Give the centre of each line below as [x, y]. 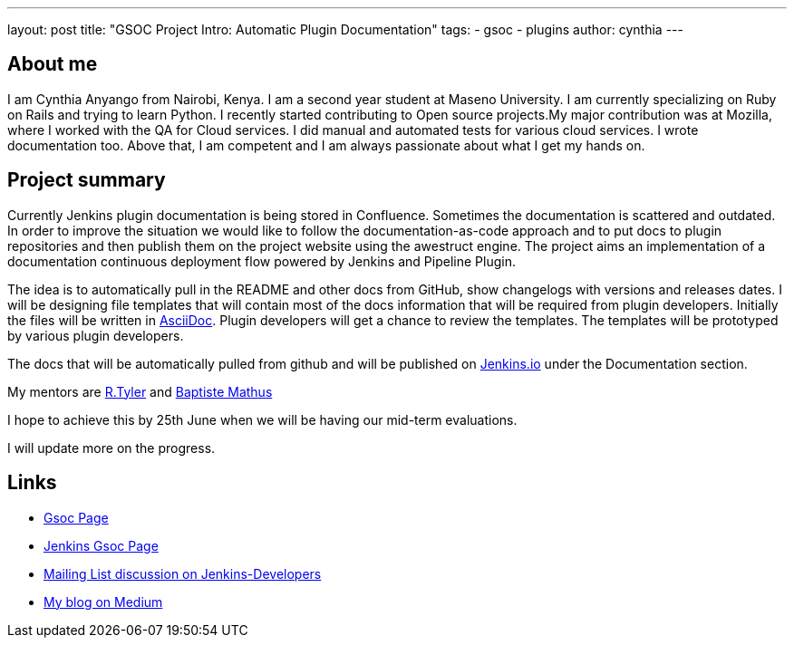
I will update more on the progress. [111, 448]
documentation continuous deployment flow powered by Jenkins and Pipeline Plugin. [261, 261]
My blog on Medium [103, 602]
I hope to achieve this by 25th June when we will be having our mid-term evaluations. [262, 419]
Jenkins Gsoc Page [101, 545]
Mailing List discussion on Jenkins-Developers [183, 573]
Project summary [87, 180]
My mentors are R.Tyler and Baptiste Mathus [140, 391]
